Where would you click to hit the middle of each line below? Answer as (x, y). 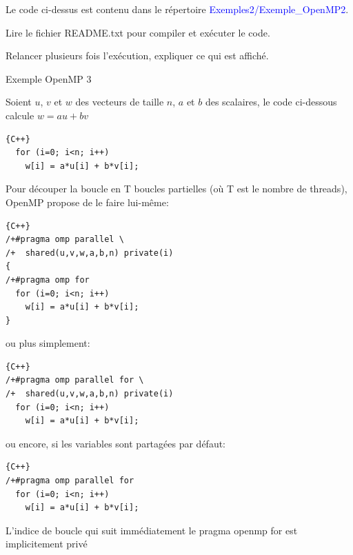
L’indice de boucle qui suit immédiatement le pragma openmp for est (152, 530)
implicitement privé (47, 544)
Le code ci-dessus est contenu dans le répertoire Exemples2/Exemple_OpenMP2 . (177, 9)
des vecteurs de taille (120, 102)
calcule (20, 115)
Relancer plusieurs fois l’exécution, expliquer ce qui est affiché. (137, 55)
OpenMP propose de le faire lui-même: (87, 202)
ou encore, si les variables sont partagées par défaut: (116, 443)
